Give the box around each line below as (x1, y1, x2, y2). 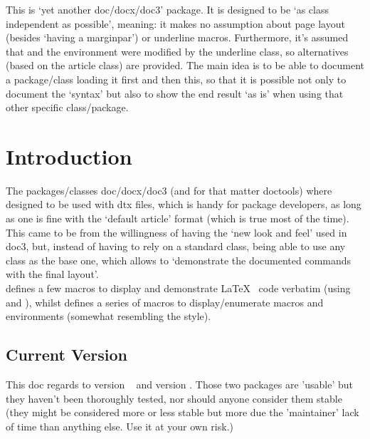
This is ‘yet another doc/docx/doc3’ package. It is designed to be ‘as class (6, 2, 329, 16)
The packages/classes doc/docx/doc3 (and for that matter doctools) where (6, 182, 332, 197)
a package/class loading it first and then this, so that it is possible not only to (6, 71, 347, 86)
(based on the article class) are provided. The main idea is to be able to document (6, 58, 364, 73)
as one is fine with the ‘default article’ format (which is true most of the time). (6, 211, 349, 226)
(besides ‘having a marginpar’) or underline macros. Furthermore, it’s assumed (6, 30, 349, 45)
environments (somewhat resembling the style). (6, 309, 211, 324)
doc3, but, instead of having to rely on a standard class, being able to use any (6, 239, 346, 254)
